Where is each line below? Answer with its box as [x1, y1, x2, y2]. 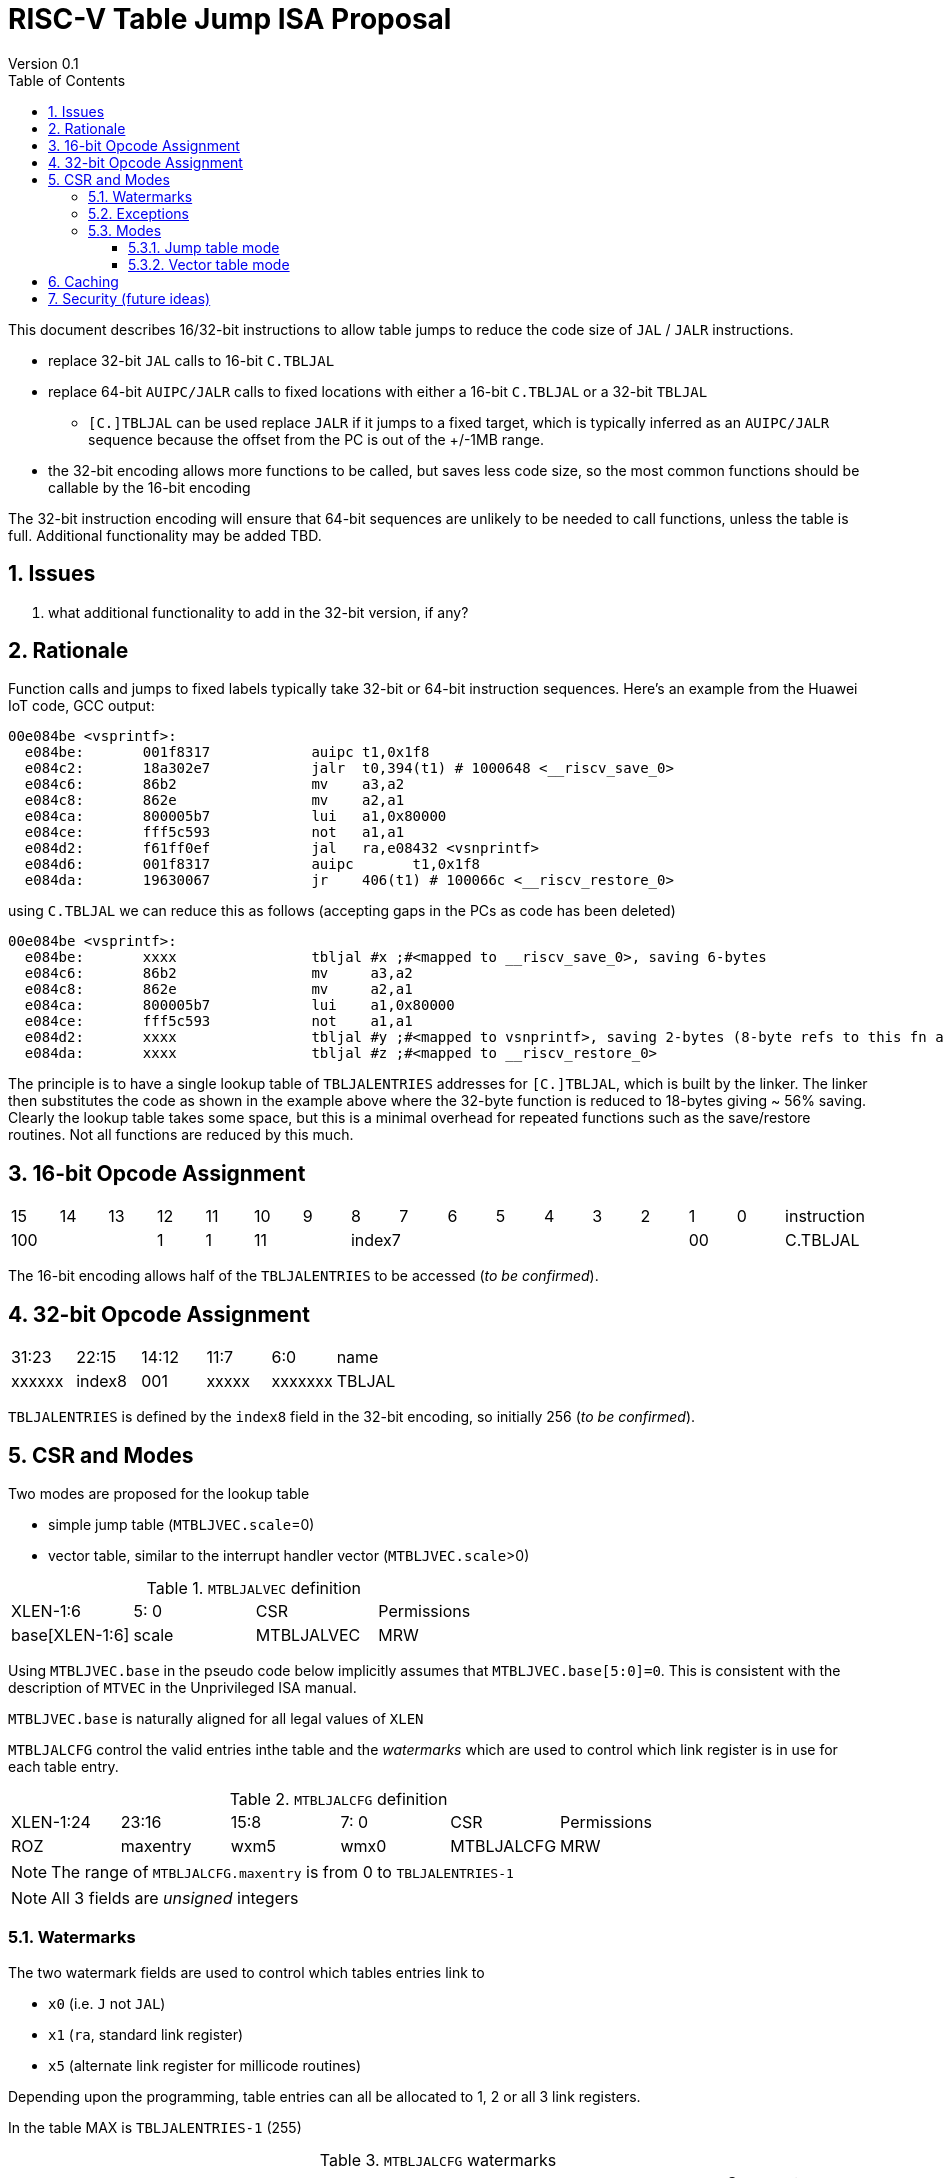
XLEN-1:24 [11, 1811, 91, 1832]
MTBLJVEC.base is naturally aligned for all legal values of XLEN [8, 1709, 424, 1727]
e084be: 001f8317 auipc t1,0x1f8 [24, 744, 430, 761]
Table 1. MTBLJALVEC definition [146, 1577, 362, 1598]
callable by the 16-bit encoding [48, 478, 251, 496]
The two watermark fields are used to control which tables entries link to [8, 1963, 485, 1981]
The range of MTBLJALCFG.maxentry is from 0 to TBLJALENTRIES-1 [51, 1861, 514, 1882]
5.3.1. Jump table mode [128, 238, 280, 256]
